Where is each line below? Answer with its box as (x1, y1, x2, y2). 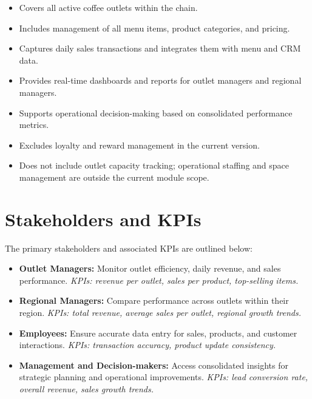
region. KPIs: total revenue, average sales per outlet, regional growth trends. (19, 306, 301, 319)
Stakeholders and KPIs (5, 206, 202, 231)
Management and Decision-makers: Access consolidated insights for (19, 358, 288, 371)
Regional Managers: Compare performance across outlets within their (19, 294, 289, 307)
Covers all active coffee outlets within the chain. (19, 1, 198, 13)
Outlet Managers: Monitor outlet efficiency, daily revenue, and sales (19, 262, 281, 275)
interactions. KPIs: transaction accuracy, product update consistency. (19, 338, 276, 351)
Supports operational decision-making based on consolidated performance (19, 106, 293, 119)
